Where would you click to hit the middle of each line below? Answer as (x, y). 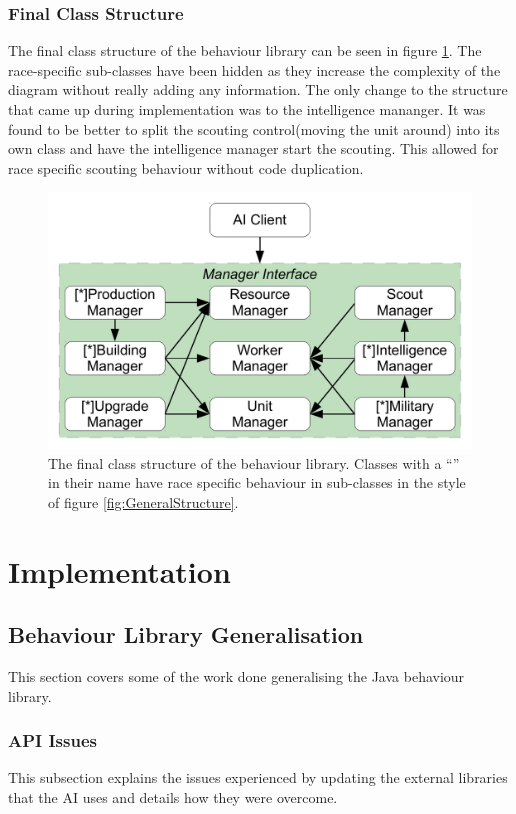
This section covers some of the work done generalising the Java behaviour (236, 676)
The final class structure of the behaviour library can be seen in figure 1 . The (245, 50)
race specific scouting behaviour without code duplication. (186, 167)
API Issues (52, 740)
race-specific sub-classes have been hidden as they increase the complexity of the (254, 69)
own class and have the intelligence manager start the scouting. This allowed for (253, 148)
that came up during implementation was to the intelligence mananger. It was (247, 109)
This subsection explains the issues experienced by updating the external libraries (258, 777)
